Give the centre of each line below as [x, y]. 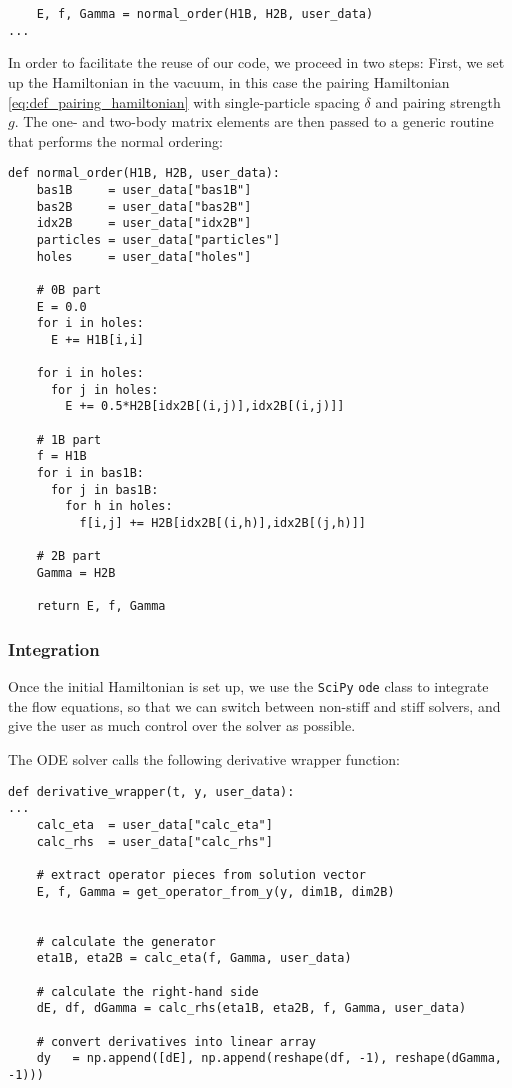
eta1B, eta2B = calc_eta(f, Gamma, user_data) [194, 958]
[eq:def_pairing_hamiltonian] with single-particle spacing [184, 101]
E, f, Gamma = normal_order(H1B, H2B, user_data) [205, 14]
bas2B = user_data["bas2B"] [144, 206]
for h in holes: [119, 506]
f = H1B [61, 456]
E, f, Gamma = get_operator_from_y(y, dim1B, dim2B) [215, 891]
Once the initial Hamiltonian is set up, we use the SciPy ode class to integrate [248, 686]
